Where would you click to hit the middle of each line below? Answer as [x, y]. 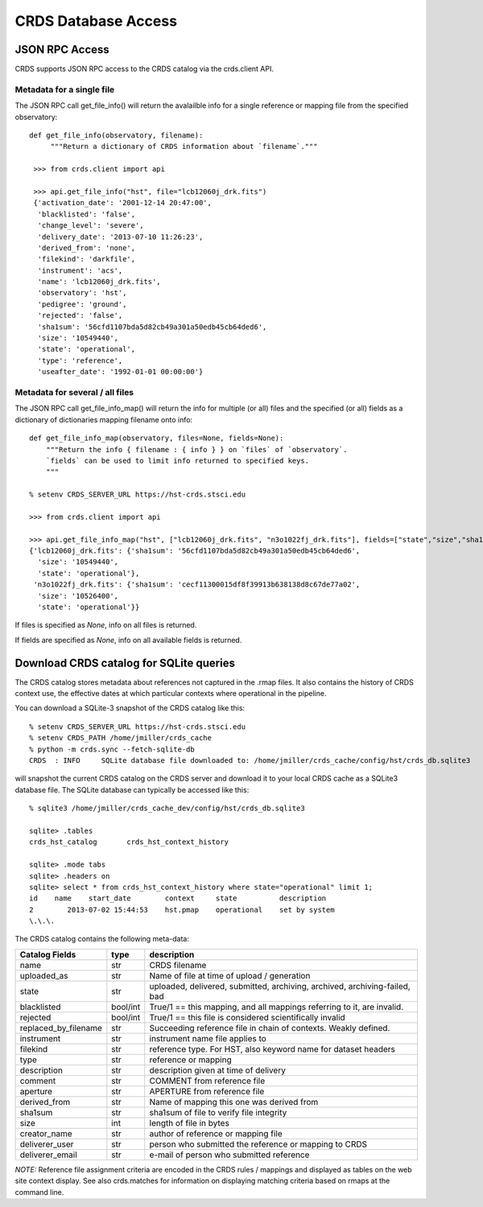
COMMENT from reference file [207, 1081]
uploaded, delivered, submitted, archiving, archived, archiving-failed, [280, 986]
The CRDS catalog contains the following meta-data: [102, 939]
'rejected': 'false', [80, 315]
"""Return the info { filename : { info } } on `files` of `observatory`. [196, 449]
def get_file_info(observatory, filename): [116, 135]
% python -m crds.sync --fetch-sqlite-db [112, 749]
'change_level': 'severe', [91, 226]
